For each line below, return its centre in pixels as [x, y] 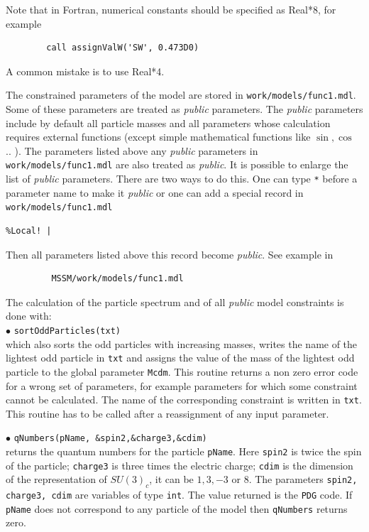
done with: [29, 316]
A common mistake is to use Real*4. [85, 71]
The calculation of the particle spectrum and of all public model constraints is [175, 302]
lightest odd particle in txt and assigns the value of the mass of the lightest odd [180, 358]
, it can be [171, 479]
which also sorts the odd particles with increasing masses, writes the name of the [182, 343]
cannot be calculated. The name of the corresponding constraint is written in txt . [184, 400]
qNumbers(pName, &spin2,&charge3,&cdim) [110, 439]
